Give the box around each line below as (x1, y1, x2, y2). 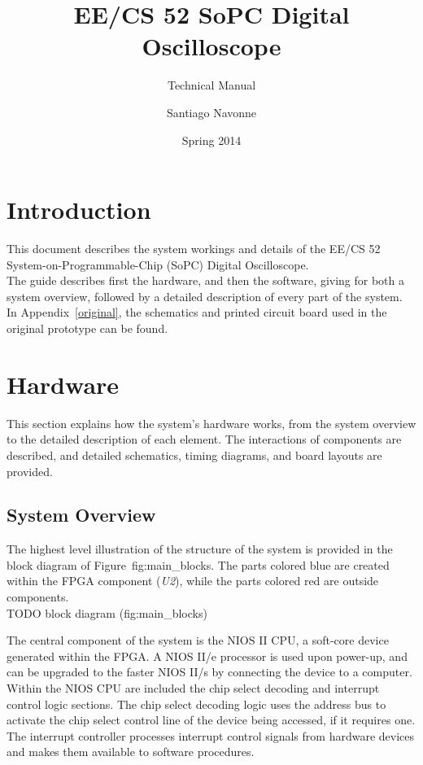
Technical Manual (167, 76, 256, 94)
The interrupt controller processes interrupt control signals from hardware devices (7, 727, 415, 744)
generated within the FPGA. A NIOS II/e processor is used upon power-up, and (7, 647, 408, 664)
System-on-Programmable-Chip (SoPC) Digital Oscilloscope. (7, 256, 309, 273)
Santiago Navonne (166, 103, 257, 120)
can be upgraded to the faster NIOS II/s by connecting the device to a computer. (7, 663, 412, 680)
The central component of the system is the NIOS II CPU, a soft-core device (7, 632, 389, 649)
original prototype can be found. (7, 320, 168, 336)
